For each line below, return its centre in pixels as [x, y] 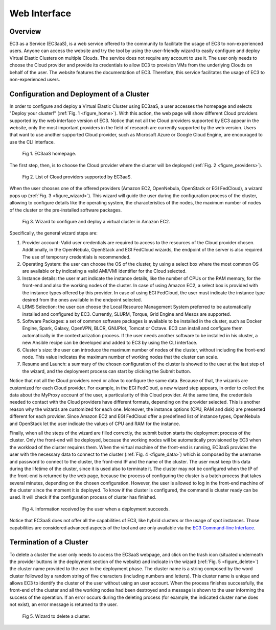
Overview [25, 31]
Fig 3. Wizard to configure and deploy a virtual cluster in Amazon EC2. [96, 221]
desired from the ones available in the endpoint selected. [82, 299]
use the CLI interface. [32, 142]
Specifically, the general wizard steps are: [54, 233]
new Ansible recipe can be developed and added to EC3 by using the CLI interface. [110, 343]
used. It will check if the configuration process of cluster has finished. [83, 497]
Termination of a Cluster [49, 542]
